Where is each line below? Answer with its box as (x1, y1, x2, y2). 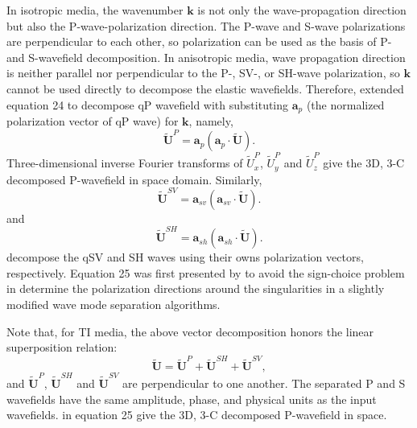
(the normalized (306, 96, 385, 113)
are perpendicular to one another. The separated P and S (122, 375, 406, 392)
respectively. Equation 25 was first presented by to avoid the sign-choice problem (6, 264, 405, 281)
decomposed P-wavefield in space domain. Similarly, (6, 171, 262, 187)
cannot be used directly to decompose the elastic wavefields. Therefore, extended (6, 80, 404, 97)
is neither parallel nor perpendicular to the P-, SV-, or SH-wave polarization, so (6, 64, 400, 81)
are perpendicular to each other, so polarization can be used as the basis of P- (6, 33, 392, 50)
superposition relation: (6, 339, 118, 356)
